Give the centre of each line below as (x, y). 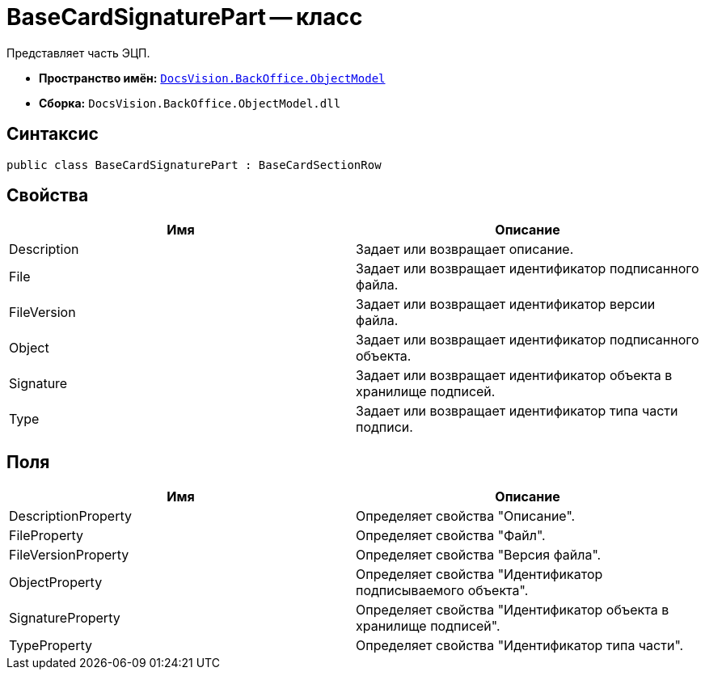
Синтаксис (53, 134)
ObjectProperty (56, 583)
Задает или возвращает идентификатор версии (506, 304)
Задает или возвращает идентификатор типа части (517, 411)
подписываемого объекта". (442, 591)
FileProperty (46, 536)
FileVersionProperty (69, 555)
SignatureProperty (65, 618)
